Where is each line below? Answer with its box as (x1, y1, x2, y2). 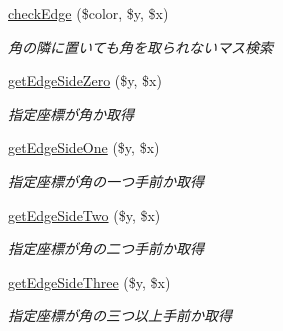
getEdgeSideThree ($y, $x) (8, 271, 171, 292)
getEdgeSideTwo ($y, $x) (8, 204, 161, 225)
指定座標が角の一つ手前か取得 (8, 170, 204, 191)
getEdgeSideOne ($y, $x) (8, 137, 160, 158)
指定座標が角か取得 (8, 103, 134, 124)
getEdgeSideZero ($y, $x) (8, 70, 162, 91)
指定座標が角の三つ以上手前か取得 (8, 305, 232, 326)
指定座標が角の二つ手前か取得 (8, 238, 204, 259)
